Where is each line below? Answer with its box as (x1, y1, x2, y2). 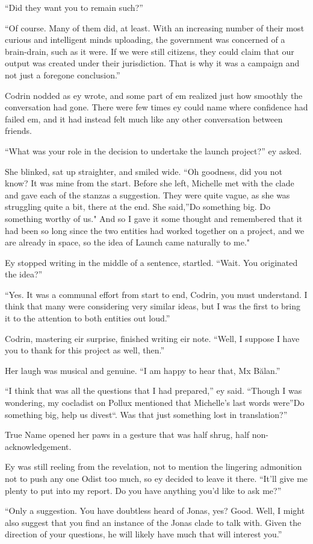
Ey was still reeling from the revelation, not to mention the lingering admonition (5, 460, 302, 473)
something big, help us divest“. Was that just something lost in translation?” (5, 408, 288, 420)
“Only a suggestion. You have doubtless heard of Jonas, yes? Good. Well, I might (5, 504, 305, 517)
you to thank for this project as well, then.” (5, 344, 165, 356)
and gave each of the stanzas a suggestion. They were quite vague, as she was (5, 188, 290, 201)
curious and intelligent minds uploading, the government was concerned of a (5, 33, 285, 46)
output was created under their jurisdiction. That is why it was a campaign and (5, 57, 300, 69)
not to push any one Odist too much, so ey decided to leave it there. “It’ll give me (5, 472, 308, 484)
